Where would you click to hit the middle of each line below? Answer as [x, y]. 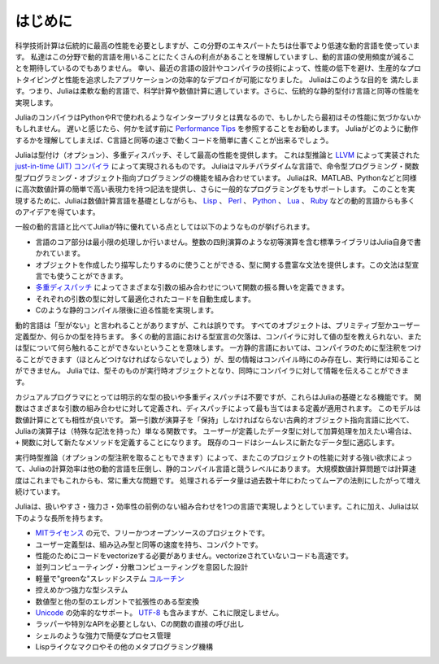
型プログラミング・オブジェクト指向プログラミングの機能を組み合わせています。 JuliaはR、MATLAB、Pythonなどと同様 [216, 177]
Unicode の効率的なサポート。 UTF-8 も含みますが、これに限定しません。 [159, 612]
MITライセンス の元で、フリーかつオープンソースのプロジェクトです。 [152, 533]
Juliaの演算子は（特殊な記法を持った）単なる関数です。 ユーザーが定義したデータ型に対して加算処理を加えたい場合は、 [215, 431]
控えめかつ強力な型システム [82, 590]
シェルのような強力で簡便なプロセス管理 [103, 636]
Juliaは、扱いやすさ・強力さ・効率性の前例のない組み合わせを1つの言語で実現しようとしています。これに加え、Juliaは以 [217, 507]
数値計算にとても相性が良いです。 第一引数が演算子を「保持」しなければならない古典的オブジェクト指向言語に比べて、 [214, 420]
